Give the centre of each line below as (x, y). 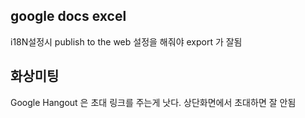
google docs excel (68, 16)
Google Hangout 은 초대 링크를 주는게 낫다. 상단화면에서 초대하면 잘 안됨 (153, 102)
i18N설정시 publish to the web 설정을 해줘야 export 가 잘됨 (126, 41)
